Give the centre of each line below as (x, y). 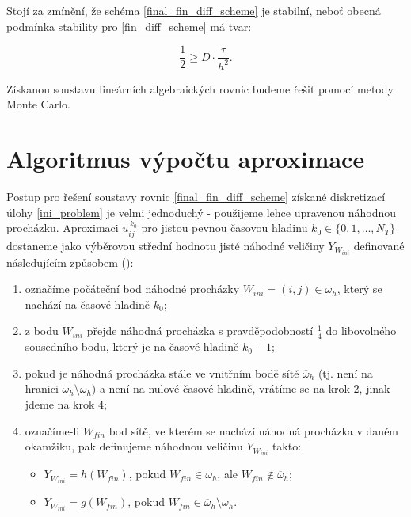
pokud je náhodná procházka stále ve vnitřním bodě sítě (162, 373)
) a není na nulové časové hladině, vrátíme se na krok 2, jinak (241, 388)
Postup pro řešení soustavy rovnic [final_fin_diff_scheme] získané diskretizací (196, 196)
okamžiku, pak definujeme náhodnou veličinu (134, 446)
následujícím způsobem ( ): (70, 262)
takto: (287, 446)
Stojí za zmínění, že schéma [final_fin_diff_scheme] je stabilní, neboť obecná (194, 10)
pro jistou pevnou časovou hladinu (225, 228)
